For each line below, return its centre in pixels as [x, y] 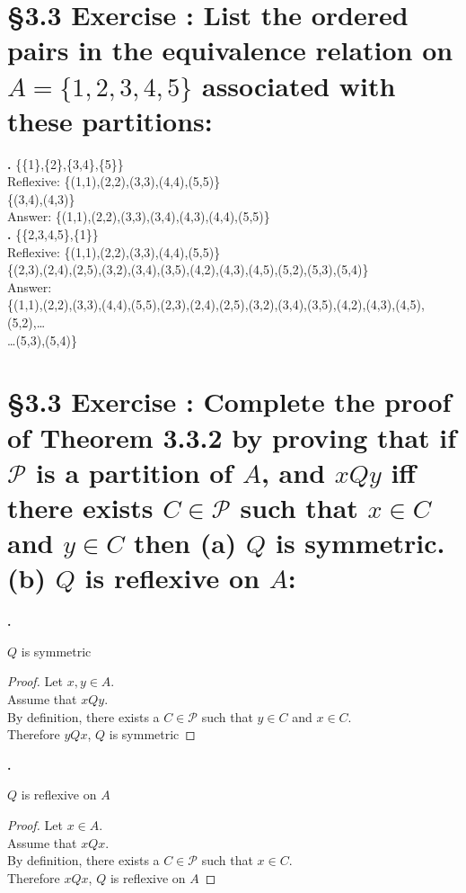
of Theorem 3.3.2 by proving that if [232, 437]
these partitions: [110, 120]
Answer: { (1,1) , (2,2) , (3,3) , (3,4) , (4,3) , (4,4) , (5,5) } [139, 216]
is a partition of [135, 472]
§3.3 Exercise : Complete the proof [229, 402]
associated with [299, 85]
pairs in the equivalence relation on [230, 50]
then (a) [185, 543]
